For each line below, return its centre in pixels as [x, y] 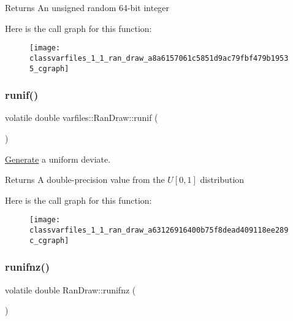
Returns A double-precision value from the [85, 180]
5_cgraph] [49, 68]
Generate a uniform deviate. [58, 159]
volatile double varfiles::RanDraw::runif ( [82, 118]
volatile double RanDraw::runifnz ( [70, 289]
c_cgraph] [49, 240]
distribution [222, 180]
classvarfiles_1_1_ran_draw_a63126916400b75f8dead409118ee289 [159, 230]
